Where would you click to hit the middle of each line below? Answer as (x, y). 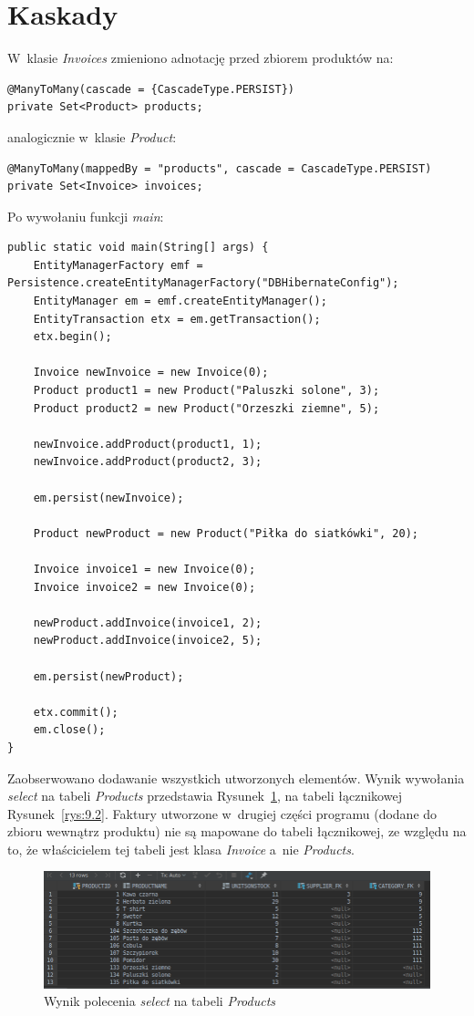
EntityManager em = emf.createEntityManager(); (180, 301)
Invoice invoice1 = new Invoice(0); (144, 569)
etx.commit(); (76, 712)
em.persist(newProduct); (108, 676)
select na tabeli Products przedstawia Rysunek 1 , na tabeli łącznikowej (205, 796)
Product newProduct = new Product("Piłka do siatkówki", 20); (226, 533)
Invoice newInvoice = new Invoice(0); (151, 373)
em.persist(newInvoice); (108, 498)
